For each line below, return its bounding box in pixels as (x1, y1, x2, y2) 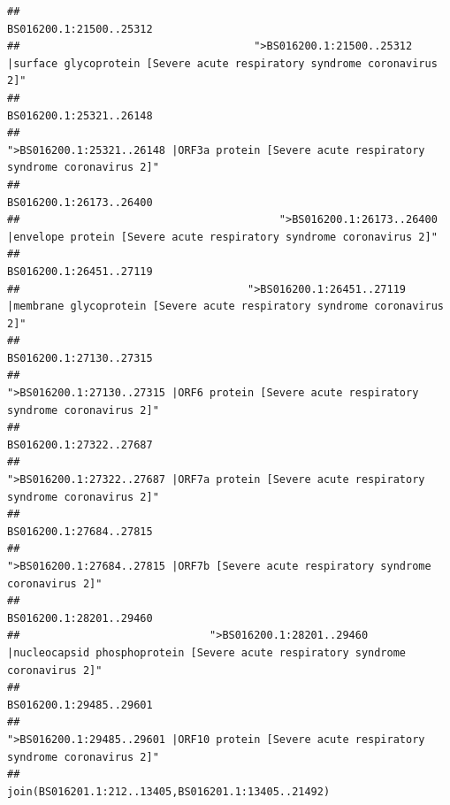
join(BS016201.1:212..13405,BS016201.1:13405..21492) (7, 785, 331, 798)
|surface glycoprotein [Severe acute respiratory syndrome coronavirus (7, 57, 438, 70)
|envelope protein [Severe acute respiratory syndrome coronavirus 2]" (7, 230, 438, 243)
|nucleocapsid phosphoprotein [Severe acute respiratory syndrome (7, 646, 407, 659)
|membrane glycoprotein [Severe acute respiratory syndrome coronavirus (7, 300, 444, 313)
